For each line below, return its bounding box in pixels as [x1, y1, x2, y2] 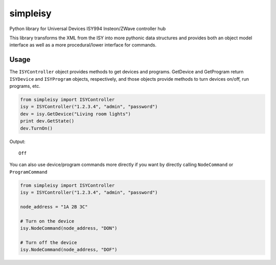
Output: [9, 138, 26, 144]
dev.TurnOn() [20, 125, 53, 131]
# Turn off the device [20, 239, 77, 245]
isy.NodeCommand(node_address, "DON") [20, 225, 118, 231]
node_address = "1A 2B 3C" [20, 204, 88, 209]
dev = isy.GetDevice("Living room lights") [20, 111, 131, 117]
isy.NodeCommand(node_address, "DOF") [20, 247, 118, 253]
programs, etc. [9, 83, 40, 89]
